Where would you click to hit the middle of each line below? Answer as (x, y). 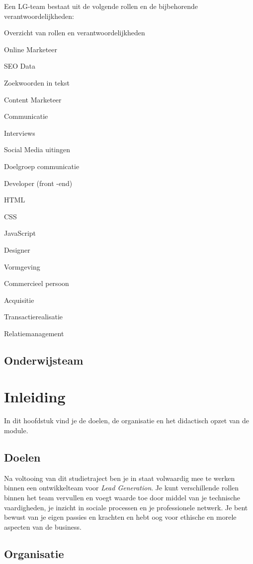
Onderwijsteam (44, 360)
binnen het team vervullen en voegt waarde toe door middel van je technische (122, 497)
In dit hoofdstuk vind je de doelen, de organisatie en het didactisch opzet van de (127, 421)
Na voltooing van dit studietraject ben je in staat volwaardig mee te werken (120, 478)
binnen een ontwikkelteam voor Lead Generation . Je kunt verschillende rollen (122, 488)
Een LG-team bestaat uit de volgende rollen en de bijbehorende (101, 6)
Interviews (20, 133)
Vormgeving (22, 266)
